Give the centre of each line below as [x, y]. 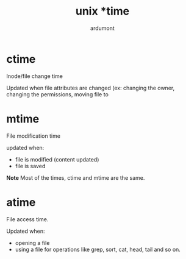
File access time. [27, 219]
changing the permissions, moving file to [57, 94]
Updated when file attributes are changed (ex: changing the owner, [91, 88]
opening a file [32, 243]
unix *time [102, 11]
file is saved [30, 166]
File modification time [34, 136]
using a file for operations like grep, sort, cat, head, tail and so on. [98, 249]
